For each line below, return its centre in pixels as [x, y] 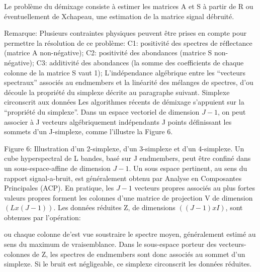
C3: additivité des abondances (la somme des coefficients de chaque [140, 62]
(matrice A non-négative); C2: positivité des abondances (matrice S [108, 53]
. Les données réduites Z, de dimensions [114, 207]
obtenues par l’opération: [42, 217]
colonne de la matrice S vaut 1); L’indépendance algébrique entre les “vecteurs [125, 72]
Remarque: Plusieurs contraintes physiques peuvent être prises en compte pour [125, 33]
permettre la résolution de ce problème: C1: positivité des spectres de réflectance [128, 42]
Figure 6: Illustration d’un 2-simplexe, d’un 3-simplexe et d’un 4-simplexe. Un [124, 148]
